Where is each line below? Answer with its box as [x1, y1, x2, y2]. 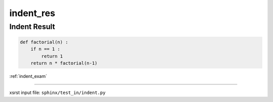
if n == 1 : [30, 46, 61, 52]
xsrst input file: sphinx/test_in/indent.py [9, 89, 106, 95]
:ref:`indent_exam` [9, 73, 48, 79]
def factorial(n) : [20, 39, 68, 45]
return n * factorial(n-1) [30, 60, 98, 66]
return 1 [41, 53, 63, 59]
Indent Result [9, 22, 55, 31]
